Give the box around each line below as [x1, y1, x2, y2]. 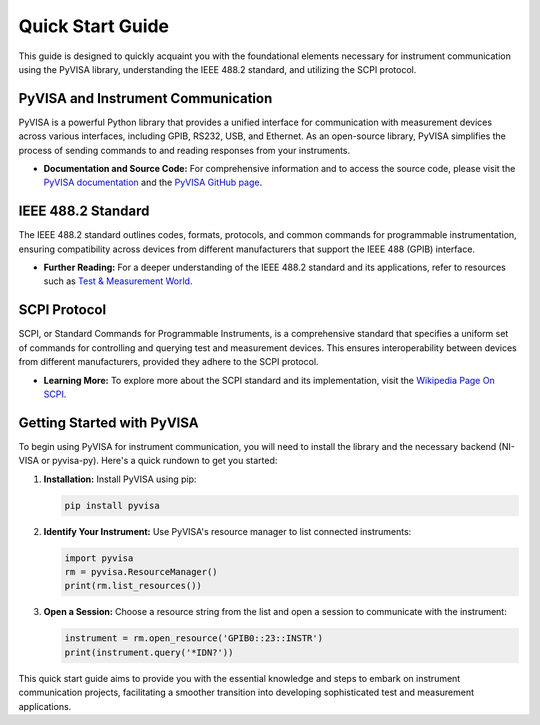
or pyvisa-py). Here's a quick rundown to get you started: [40, 455, 278, 467]
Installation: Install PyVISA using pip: [43, 473, 197, 485]
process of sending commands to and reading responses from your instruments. [18, 144, 351, 156]
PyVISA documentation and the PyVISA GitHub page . [43, 176, 263, 189]
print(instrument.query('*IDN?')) [64, 646, 234, 658]
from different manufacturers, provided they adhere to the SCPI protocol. [18, 356, 319, 368]
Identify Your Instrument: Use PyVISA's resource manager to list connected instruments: [43, 525, 412, 537]
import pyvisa [64, 552, 134, 564]
